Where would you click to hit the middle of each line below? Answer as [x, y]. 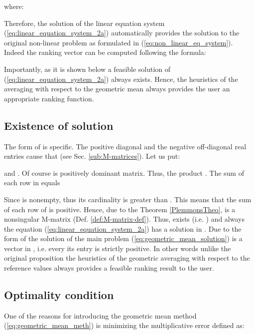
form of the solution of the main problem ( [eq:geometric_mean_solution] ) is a [123, 238]
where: [14, 6]
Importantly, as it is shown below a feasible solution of [87, 69]
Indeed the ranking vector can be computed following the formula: [105, 52]
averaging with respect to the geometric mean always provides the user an [117, 89]
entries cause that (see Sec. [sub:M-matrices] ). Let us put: [92, 156]
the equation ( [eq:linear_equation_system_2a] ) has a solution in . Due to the [123, 228]
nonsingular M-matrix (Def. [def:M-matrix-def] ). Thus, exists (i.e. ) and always [124, 219]
